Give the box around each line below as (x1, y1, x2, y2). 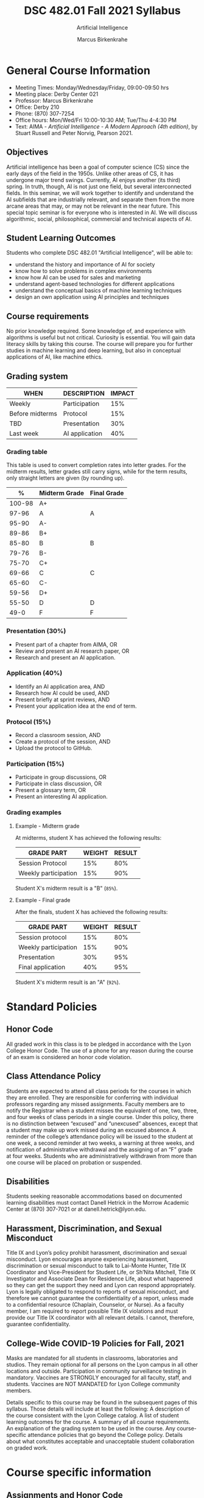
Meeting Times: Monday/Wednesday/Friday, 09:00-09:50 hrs (15, 84, 169, 91)
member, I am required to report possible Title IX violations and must (6, 1307, 178, 1315)
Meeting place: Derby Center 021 (15, 90, 99, 98)
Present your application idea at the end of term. (15, 702, 137, 710)
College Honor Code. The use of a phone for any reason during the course (6, 1046, 194, 1054)
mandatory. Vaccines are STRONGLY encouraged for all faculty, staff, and (6, 1373, 192, 1381)
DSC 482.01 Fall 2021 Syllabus (24, 4, 181, 18)
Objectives (6, 147, 49, 158)
